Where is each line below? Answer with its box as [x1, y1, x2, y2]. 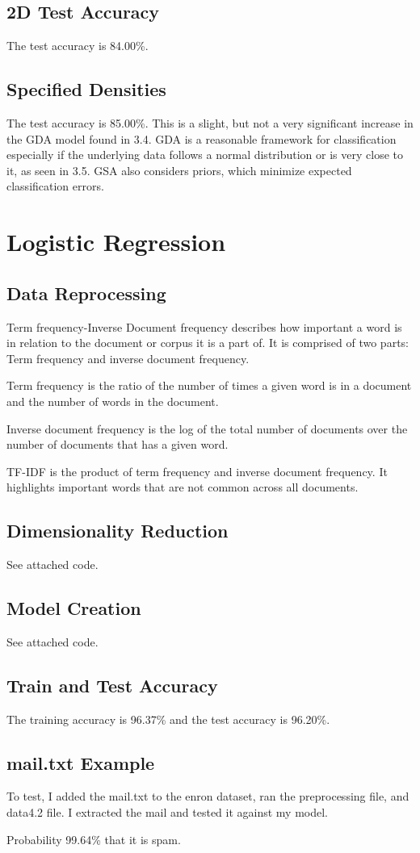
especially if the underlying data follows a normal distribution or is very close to [6, 146, 403, 163]
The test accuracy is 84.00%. [6, 37, 149, 54]
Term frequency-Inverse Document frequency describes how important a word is [6, 318, 402, 335]
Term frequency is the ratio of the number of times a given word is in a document [6, 377, 412, 394]
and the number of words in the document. [6, 392, 219, 409]
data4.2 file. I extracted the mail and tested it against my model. [6, 804, 329, 821]
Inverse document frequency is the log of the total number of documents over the [6, 420, 408, 437]
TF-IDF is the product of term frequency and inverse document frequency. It [6, 462, 388, 479]
